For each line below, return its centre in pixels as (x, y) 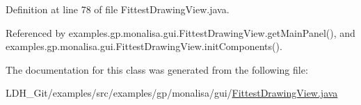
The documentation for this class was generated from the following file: (157, 69)
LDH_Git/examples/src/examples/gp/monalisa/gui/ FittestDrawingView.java (172, 93)
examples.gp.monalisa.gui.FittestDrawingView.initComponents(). (144, 46)
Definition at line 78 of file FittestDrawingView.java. (118, 9)
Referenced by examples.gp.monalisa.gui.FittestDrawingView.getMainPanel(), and (180, 32)
